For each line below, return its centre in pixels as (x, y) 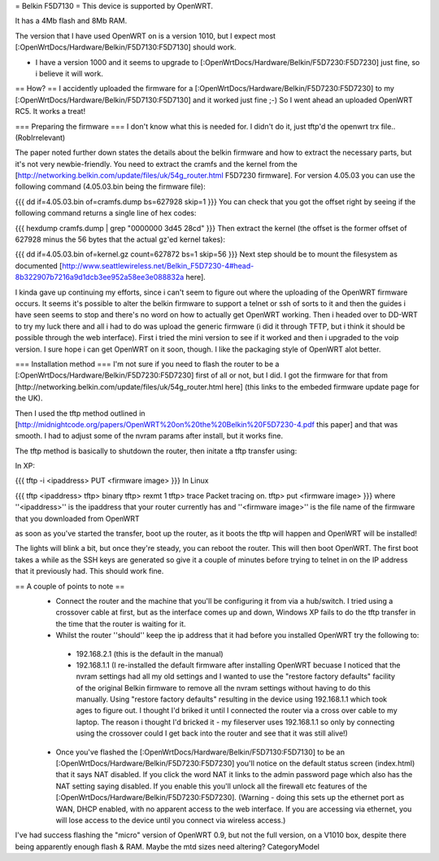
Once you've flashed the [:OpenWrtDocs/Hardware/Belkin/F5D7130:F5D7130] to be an (200, 752)
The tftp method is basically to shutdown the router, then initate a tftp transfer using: (156, 451)
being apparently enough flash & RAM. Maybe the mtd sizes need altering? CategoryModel (167, 846)
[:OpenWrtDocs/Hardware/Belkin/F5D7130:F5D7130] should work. (126, 47)
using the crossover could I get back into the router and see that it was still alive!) (212, 733)
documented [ (39, 265)
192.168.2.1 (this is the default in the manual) (150, 653)
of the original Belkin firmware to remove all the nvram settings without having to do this (224, 688)
